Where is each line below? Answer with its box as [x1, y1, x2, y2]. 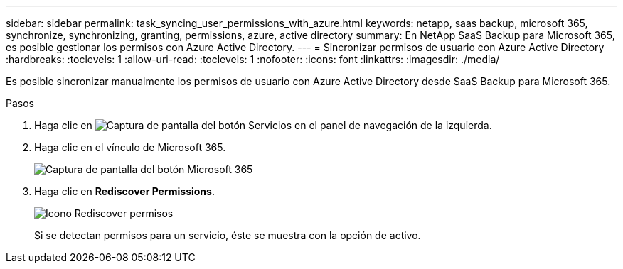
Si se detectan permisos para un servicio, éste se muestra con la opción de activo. [34, 229, 421, 241]
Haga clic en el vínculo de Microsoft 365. [34, 141, 226, 153]
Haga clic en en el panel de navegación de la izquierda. [34, 119, 492, 131]
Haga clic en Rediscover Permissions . [34, 185, 215, 197]
